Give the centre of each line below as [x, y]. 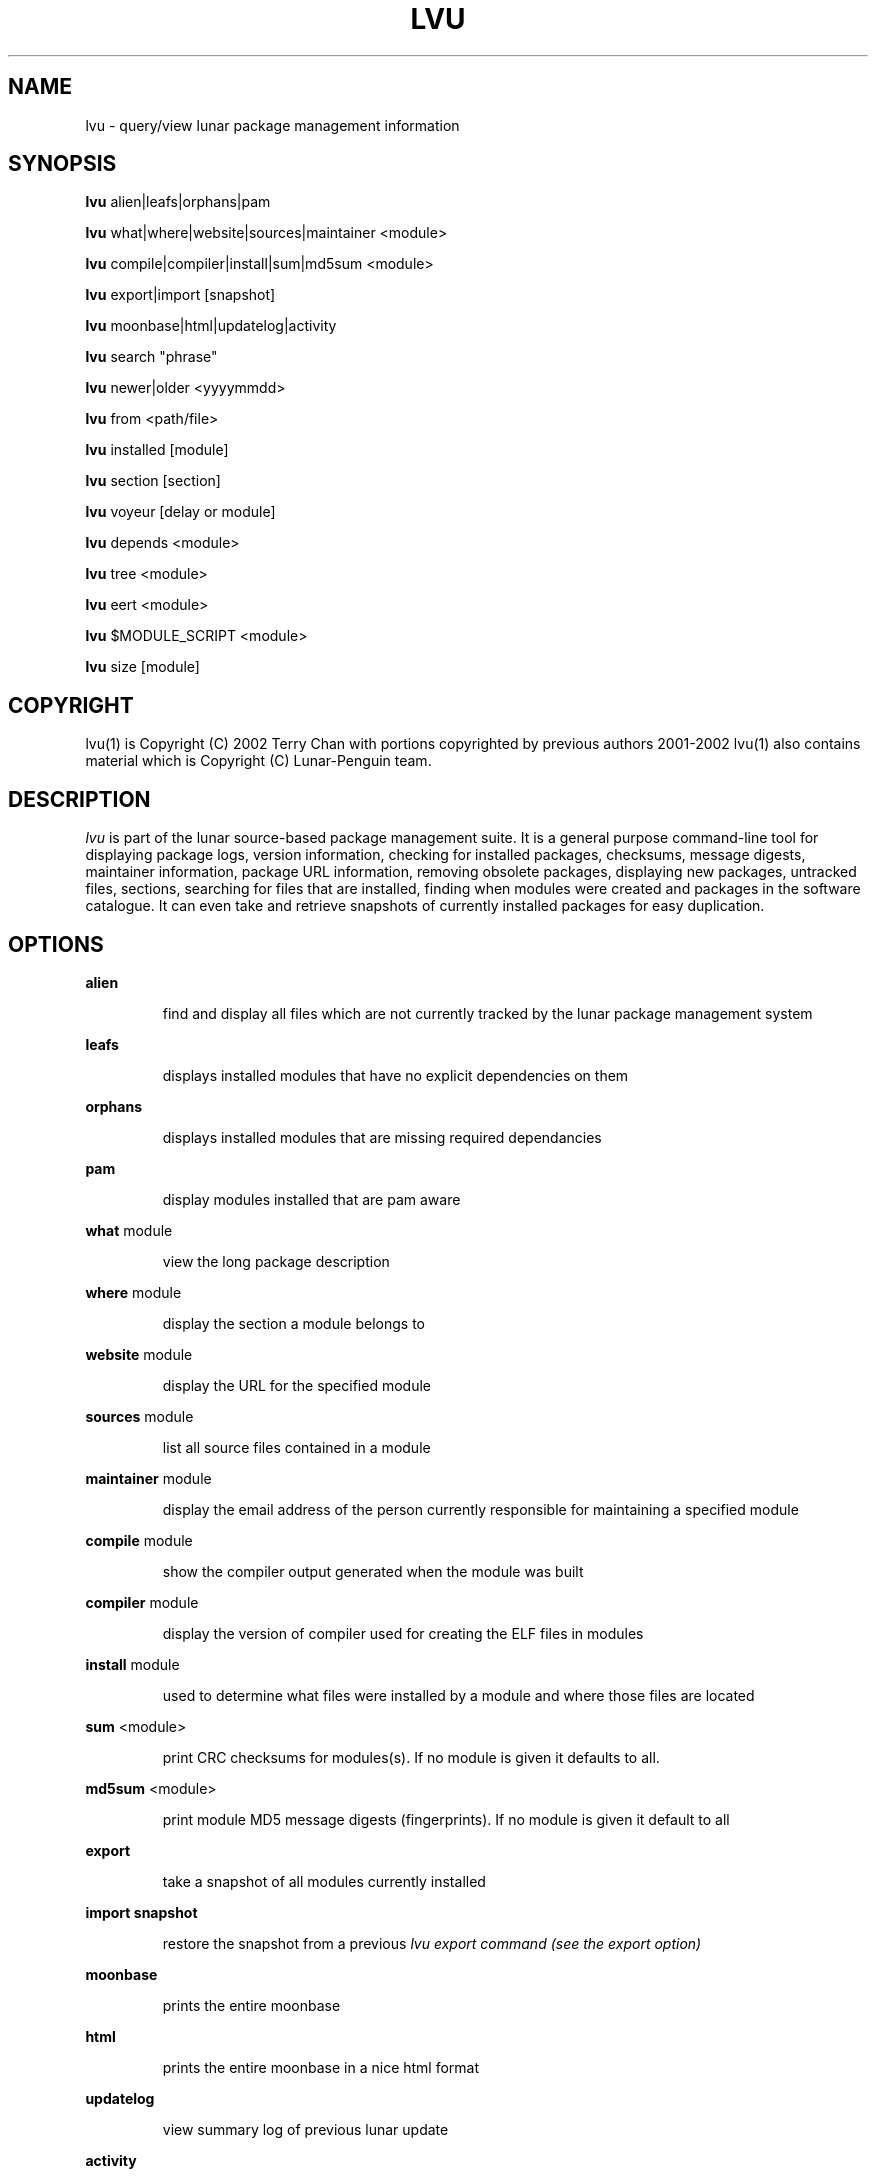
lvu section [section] [153, 481]
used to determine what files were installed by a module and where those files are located [458, 1695]
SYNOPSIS [62, 164]
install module [132, 1664]
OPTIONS [56, 944]
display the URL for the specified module [296, 1385]
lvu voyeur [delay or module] [180, 512]
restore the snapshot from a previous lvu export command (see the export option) [432, 1943]
